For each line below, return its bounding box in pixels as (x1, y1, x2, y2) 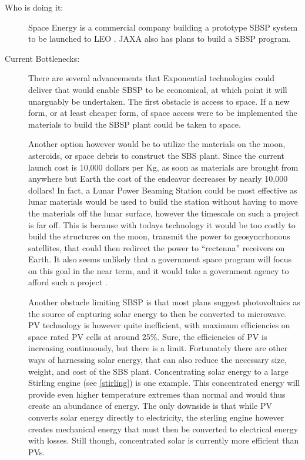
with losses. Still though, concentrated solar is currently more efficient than (28, 434, 299, 446)
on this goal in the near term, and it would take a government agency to (28, 264, 289, 276)
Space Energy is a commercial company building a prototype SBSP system (28, 21, 298, 33)
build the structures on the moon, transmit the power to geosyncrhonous (28, 230, 290, 242)
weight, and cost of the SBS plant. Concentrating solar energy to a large (28, 365, 289, 377)
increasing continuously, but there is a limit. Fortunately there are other (28, 342, 288, 354)
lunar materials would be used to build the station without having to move (28, 195, 298, 208)
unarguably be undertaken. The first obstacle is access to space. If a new (28, 95, 290, 107)
